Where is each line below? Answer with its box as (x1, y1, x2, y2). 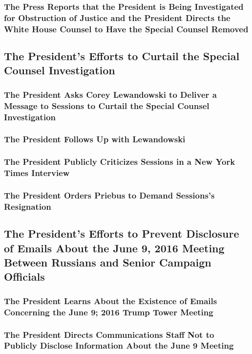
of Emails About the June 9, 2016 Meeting (4, 240, 225, 255)
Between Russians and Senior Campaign (4, 255, 211, 270)
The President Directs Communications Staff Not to (4, 328, 214, 340)
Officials (4, 269, 45, 284)
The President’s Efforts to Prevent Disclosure (4, 226, 239, 241)
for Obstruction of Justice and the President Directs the (4, 11, 231, 23)
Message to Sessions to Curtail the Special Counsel (4, 99, 210, 111)
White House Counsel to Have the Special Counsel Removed (4, 22, 249, 35)
